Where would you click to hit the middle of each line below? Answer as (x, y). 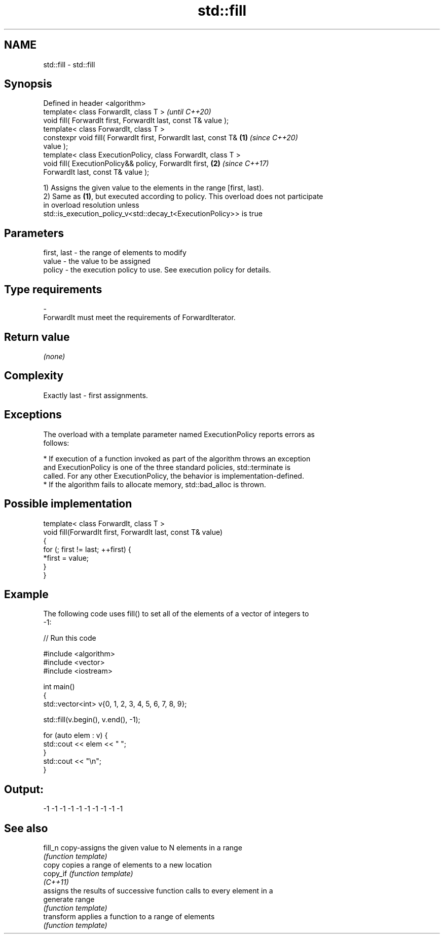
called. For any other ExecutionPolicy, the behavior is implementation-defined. (174, 476)
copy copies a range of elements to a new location (127, 865)
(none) (54, 356)
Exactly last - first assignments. (96, 395)
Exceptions (33, 415)
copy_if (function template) (88, 874)
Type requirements (53, 289)
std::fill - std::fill (69, 64)
